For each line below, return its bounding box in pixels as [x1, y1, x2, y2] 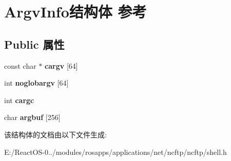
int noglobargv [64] [4, 77, 69, 88]
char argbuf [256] [4, 112, 61, 123]
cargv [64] [45, 60, 78, 71]
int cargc [4, 94, 34, 105]
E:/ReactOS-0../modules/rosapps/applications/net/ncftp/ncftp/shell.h [4, 146, 227, 157]
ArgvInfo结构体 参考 [4, 1, 147, 22]
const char [4, 60, 36, 71]
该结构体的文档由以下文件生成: [4, 129, 107, 139]
